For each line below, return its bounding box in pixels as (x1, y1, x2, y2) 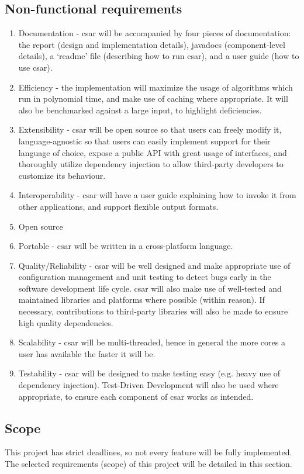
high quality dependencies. (18, 316, 113, 328)
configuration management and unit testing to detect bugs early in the (18, 271, 271, 283)
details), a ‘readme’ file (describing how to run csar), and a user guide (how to (18, 50, 299, 62)
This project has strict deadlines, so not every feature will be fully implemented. (5, 446, 292, 458)
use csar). (18, 61, 53, 73)
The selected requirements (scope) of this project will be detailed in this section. (5, 458, 292, 470)
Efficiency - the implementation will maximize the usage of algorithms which (18, 81, 293, 93)
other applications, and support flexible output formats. (18, 200, 219, 212)
